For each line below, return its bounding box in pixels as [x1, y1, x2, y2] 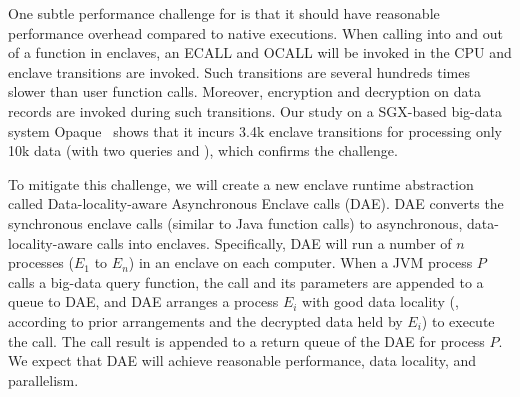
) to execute [421, 310, 495, 331]
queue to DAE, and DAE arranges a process [8, 291, 279, 312]
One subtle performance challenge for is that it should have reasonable [8, 3, 440, 23]
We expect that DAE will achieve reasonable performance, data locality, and [8, 350, 477, 371]
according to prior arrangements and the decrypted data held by [8, 310, 403, 331]
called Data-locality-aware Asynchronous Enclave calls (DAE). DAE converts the [8, 193, 504, 214]
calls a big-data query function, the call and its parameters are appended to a [8, 271, 484, 292]
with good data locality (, [302, 291, 459, 312]
